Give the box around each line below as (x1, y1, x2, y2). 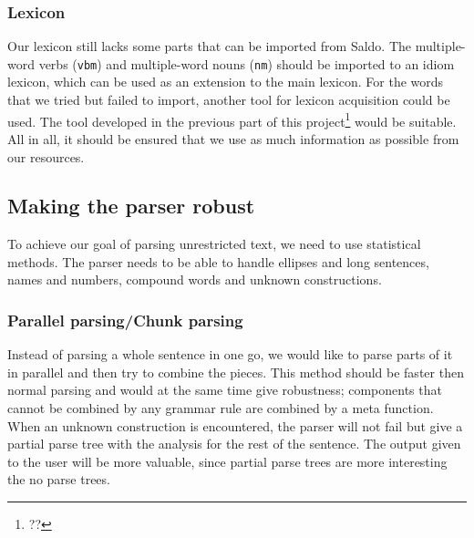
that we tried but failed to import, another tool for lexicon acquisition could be (7, 90, 450, 109)
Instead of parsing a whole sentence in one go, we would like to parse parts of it (7, 345, 453, 364)
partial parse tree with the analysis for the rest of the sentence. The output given (7, 434, 461, 453)
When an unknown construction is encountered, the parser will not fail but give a (7, 416, 463, 435)
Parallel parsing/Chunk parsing (7, 309, 243, 331)
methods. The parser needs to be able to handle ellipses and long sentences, (7, 252, 429, 271)
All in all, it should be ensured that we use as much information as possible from (7, 129, 459, 148)
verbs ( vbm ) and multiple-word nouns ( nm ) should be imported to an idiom (38, 54, 455, 73)
